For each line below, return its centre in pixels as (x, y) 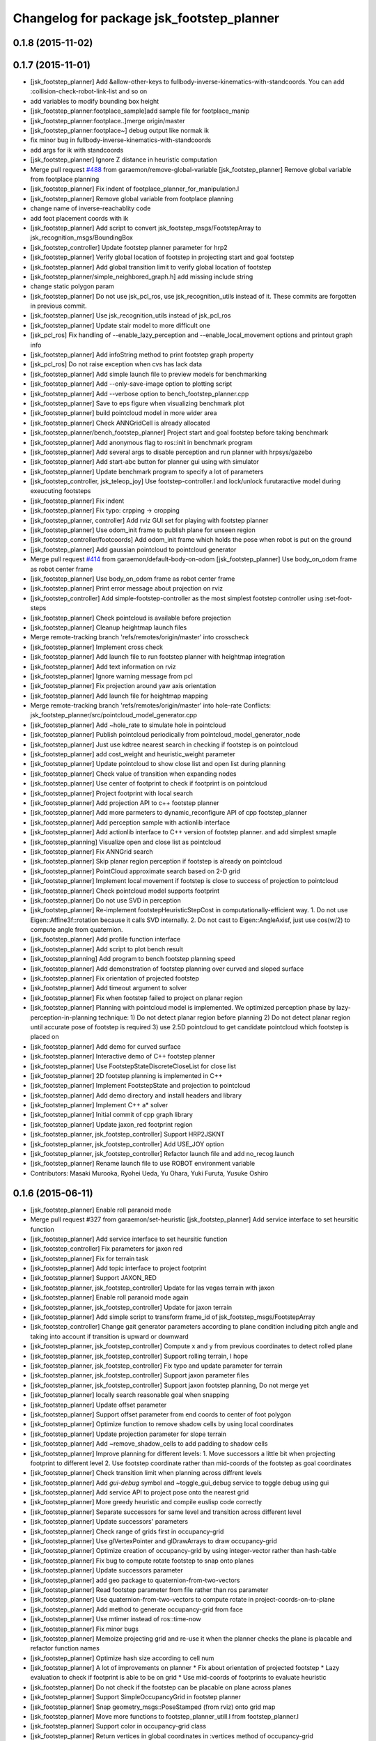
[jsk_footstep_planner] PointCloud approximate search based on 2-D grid (135, 871)
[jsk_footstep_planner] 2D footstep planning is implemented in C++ (126, 1075)
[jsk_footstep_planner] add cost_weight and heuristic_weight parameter (133, 754)
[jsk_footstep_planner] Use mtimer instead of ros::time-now (116, 1619)
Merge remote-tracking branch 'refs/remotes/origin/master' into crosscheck (140, 637)
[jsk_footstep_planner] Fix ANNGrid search (92, 851)
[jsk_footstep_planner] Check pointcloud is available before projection (131, 618)
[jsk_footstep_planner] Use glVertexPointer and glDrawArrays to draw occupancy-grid (154, 1541)
